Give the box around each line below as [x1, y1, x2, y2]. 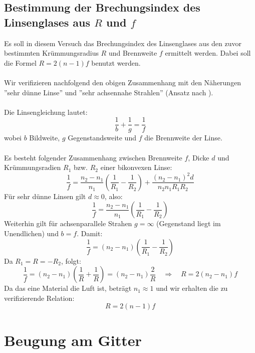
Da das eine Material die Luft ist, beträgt [4, 283, 132, 293]
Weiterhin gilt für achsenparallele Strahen [4, 218, 132, 229]
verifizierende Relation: [4, 292, 75, 303]
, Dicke [188, 152, 209, 162]
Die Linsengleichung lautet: [4, 106, 88, 117]
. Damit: [77, 228, 103, 238]
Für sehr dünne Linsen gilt [4, 191, 86, 201]
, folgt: [61, 255, 81, 266]
